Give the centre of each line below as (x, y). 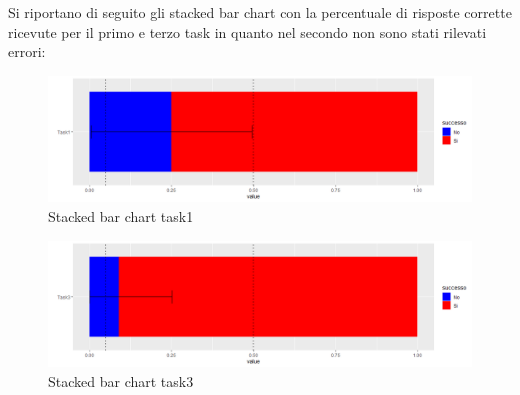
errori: (27, 51)
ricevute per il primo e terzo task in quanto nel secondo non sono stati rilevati (247, 31)
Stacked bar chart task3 (121, 380)
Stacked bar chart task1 (121, 216)
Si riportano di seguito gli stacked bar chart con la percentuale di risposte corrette (260, 12)
